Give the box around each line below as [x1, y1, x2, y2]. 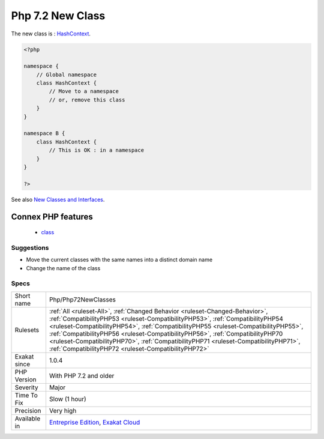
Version [14, 375, 37, 384]
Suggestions [11, 243, 49, 252]
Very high [49, 406, 77, 414]
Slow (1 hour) [49, 395, 86, 403]
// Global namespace [36, 71, 97, 78]
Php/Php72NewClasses [49, 295, 116, 303]
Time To [14, 391, 38, 399]
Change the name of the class [26, 264, 101, 271]
